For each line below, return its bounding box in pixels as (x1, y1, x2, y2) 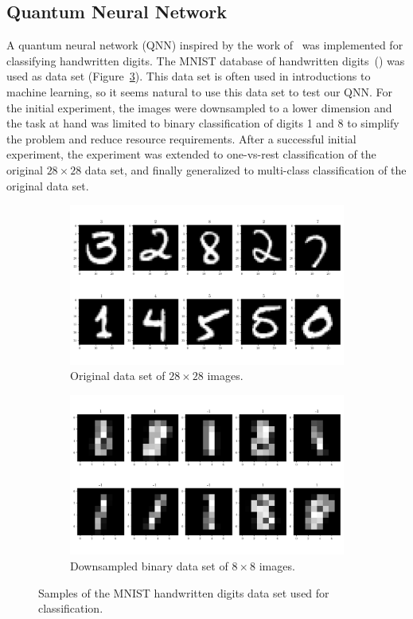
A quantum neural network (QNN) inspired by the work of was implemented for (6, 37, 403, 53)
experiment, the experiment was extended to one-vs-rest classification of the (6, 146, 376, 163)
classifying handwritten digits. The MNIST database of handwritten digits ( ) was (6, 52, 405, 69)
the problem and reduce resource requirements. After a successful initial (6, 130, 357, 147)
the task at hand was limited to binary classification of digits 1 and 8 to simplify (6, 115, 399, 131)
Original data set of (70, 367, 166, 384)
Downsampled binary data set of (70, 558, 228, 574)
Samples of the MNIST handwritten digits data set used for (38, 584, 329, 601)
